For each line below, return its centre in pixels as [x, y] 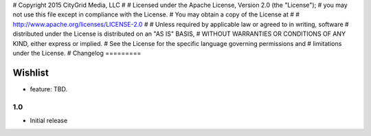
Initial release [49, 121]
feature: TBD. [49, 89]
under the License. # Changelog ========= [77, 53]
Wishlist [31, 72]
